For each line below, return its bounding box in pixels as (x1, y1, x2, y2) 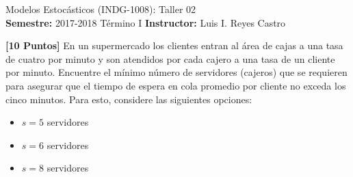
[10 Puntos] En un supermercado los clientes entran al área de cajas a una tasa (5, 38, 343, 53)
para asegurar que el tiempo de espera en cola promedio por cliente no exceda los (5, 78, 346, 92)
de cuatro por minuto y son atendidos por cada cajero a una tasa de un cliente (5, 51, 335, 66)
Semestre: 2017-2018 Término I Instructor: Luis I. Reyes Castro (5, 15, 286, 29)
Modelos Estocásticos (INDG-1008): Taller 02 (5, 2, 196, 16)
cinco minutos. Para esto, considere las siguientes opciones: (5, 92, 252, 106)
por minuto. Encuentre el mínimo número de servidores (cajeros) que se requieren (5, 65, 348, 79)
